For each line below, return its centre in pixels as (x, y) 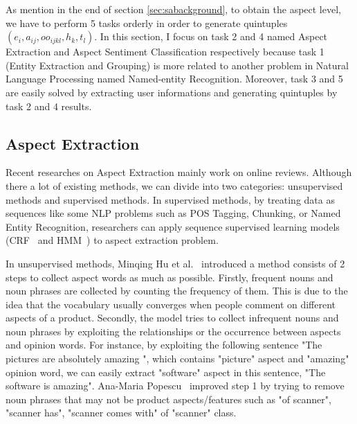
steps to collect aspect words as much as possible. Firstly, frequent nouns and (170, 277)
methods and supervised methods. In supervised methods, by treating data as (170, 199)
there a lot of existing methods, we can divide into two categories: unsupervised (174, 185)
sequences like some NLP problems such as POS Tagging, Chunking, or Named (173, 213)
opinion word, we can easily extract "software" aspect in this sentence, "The (166, 372)
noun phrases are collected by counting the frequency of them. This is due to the (177, 291)
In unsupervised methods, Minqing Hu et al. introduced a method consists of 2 (175, 263)
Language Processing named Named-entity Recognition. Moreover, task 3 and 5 (174, 79)
